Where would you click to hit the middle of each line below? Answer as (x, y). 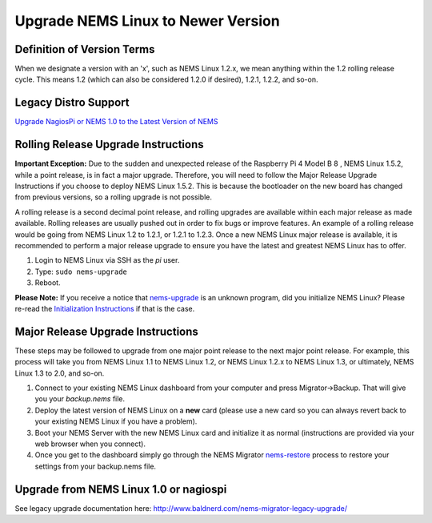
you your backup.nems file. (80, 399)
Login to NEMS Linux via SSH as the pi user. (107, 260)
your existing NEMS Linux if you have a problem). (116, 421)
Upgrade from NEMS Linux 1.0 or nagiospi (121, 489)
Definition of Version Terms (85, 49)
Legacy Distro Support (72, 103)
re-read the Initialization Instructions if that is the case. (105, 308)
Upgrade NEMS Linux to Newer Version (147, 21)
